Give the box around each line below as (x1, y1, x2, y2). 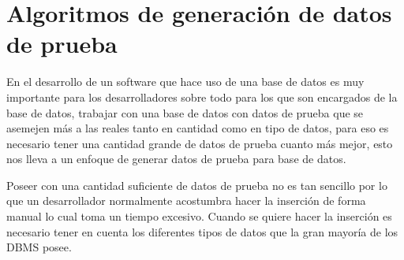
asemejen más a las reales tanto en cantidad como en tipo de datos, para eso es (6, 120, 389, 136)
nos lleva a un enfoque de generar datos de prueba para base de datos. (6, 150, 346, 167)
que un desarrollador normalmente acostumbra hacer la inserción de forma (6, 192, 366, 209)
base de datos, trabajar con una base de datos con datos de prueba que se (6, 104, 364, 121)
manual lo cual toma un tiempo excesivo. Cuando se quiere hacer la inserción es (6, 208, 392, 225)
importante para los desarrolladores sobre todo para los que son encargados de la (6, 88, 398, 105)
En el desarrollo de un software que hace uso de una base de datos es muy (6, 73, 365, 90)
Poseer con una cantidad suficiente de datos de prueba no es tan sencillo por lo (6, 176, 387, 193)
